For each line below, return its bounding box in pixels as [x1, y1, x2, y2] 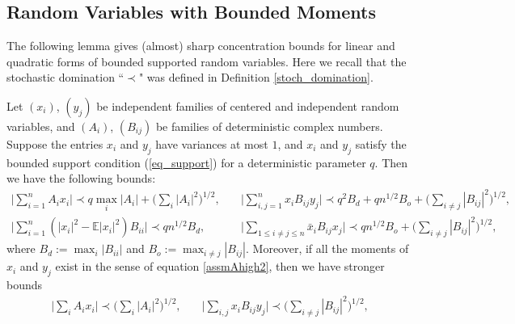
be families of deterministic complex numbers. [155, 117, 383, 134]
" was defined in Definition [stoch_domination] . [138, 69, 374, 86]
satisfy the [355, 135, 407, 152]
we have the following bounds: [6, 170, 156, 187]
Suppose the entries [6, 135, 103, 152]
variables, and [6, 117, 75, 134]
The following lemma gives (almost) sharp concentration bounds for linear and [6, 37, 395, 54]
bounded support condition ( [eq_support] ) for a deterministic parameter [6, 154, 366, 170]
